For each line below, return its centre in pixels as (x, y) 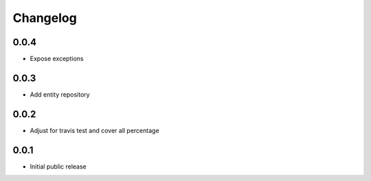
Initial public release (58, 166)
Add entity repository (60, 94)
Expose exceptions (57, 59)
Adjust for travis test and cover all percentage (94, 130)
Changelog (45, 18)
